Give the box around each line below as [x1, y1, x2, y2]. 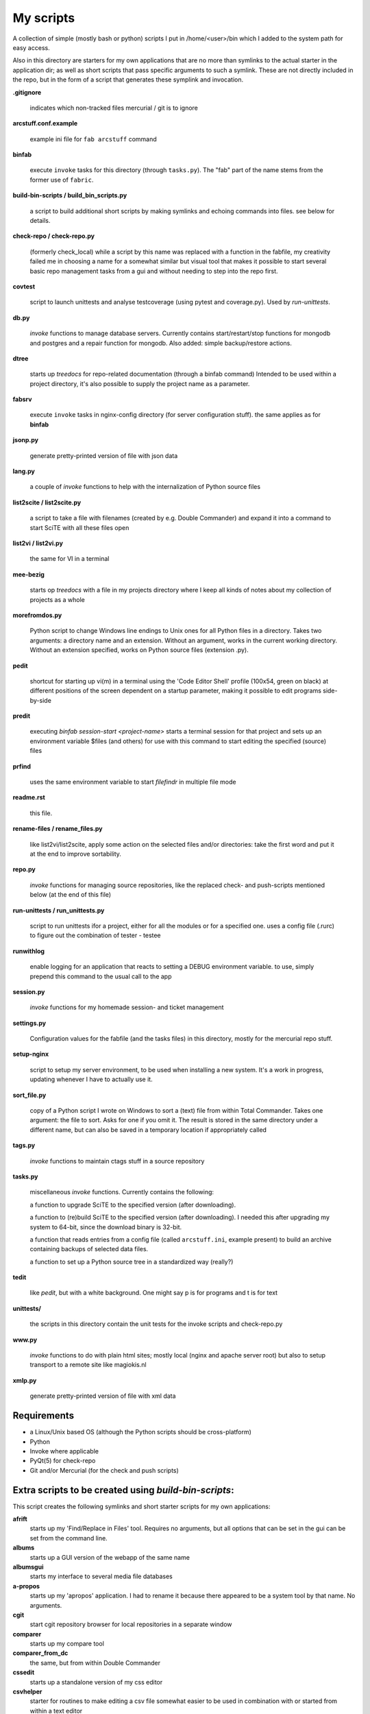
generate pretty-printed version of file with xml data [29, 1392, 176, 1400]
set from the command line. [29, 1534, 108, 1542]
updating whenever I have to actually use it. [29, 1075, 153, 1083]
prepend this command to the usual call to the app [29, 972, 172, 980]
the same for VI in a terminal [29, 555, 110, 563]
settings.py [12, 1019, 47, 1027]
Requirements [12, 1410, 75, 1422]
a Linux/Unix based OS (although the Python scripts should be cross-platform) [29, 1428, 251, 1436]
